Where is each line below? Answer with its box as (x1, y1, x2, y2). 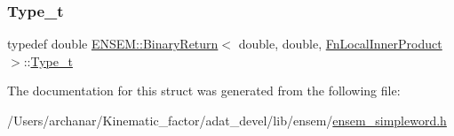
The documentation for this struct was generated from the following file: (7, 81, 401, 100)
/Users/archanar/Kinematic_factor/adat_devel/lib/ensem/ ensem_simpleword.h (7, 111, 447, 129)
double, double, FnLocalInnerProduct (238, 34, 442, 53)
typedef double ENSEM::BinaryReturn (7, 34, 219, 53)
